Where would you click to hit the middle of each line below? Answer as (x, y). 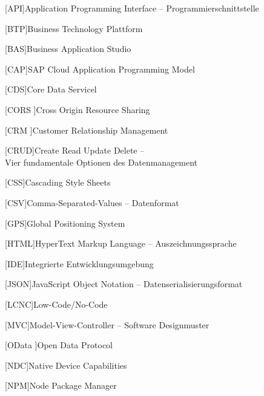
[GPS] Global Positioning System (65, 223)
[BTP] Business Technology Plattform (74, 28)
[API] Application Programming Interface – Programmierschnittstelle (132, 8)
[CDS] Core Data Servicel (51, 89)
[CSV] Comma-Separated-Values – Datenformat (92, 202)
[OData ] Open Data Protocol (59, 345)
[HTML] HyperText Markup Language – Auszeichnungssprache (121, 243)
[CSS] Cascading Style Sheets (58, 182)
